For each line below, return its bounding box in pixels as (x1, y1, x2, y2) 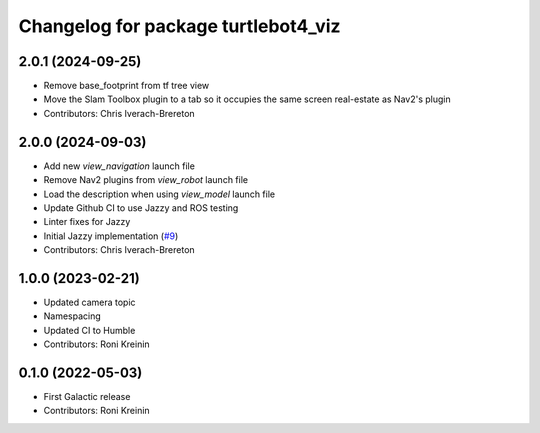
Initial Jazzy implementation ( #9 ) (43, 230, 179, 242)
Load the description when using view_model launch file (43, 188, 275, 200)
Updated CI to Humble (43, 324, 136, 336)
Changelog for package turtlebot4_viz (18, 15, 341, 37)
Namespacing (43, 310, 102, 322)
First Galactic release (43, 391, 131, 403)
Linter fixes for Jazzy (43, 216, 131, 228)
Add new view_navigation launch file (43, 160, 195, 172)
